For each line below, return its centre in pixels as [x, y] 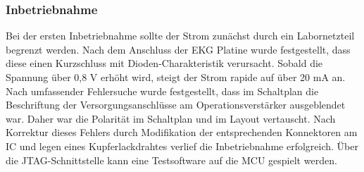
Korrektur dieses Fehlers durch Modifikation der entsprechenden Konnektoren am [182, 132]
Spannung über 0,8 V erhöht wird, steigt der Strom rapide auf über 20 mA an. [176, 77]
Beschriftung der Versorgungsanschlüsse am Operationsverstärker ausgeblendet [176, 105]
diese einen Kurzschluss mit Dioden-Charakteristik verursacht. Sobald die [164, 63]
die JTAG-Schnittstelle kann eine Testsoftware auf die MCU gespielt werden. [171, 160]
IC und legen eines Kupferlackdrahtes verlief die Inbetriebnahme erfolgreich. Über [182, 146]
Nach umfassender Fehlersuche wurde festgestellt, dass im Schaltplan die [162, 91]
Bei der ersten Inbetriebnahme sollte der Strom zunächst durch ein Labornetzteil [180, 36]
